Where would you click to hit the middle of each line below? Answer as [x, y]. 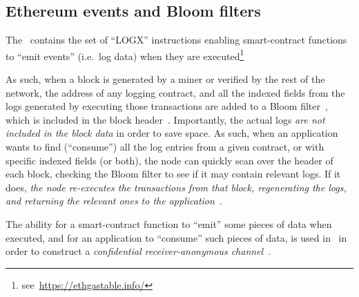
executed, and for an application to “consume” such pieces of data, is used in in [176, 237]
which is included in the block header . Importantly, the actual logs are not [165, 119]
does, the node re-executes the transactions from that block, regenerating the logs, [176, 187]
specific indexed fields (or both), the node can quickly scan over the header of [169, 160]
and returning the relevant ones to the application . [114, 201]
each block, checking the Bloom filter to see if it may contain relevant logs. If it [173, 174]
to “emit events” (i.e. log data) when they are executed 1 [125, 55]
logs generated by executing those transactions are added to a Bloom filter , [167, 106]
